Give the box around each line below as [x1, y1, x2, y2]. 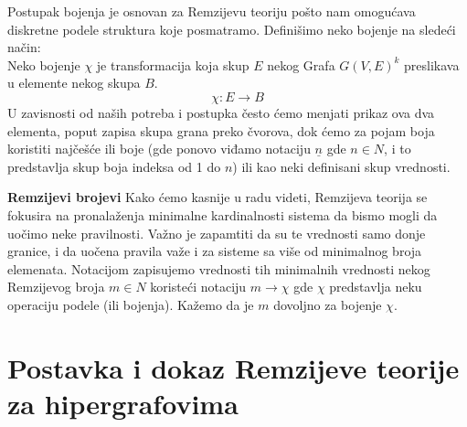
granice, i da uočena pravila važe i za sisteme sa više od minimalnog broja [7, 241, 422, 261]
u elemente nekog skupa [7, 73, 141, 92]
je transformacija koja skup [96, 55, 249, 74]
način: [7, 37, 41, 57]
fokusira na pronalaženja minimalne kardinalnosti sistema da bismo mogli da [7, 205, 438, 224]
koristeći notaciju [150, 277, 247, 296]
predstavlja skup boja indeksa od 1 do [7, 156, 221, 176]
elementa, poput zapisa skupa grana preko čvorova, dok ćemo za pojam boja [7, 121, 435, 140]
